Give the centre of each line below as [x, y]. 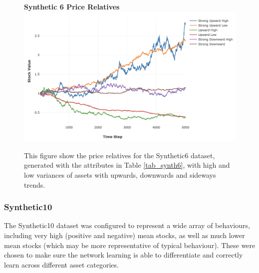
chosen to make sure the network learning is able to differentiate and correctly [124, 255]
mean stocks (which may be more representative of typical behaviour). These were [130, 245]
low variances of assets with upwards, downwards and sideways [120, 174]
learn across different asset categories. [61, 264]
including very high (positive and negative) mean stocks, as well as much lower [125, 235]
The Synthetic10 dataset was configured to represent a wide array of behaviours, [127, 225]
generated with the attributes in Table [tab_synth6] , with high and [127, 165]
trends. [35, 184]
